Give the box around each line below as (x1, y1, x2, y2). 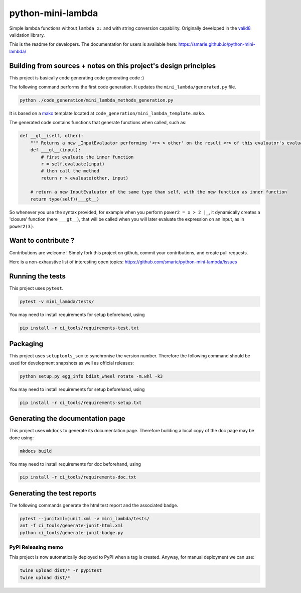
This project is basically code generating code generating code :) (9, 74, 144, 80)
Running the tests (9, 272, 66, 280)
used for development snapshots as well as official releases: (9, 360, 134, 366)
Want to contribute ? (9, 236, 75, 245)
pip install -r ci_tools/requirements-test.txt (20, 325, 139, 331)
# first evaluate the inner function (41, 154, 134, 160)
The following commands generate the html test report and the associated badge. (9, 502, 178, 508)
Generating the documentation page (9, 415, 125, 423)
